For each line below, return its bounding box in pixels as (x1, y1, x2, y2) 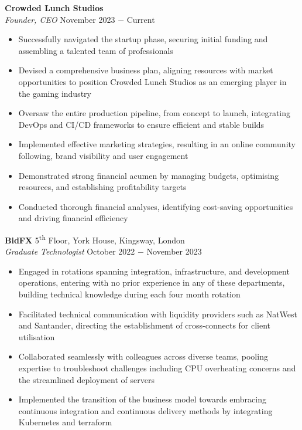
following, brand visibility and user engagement (18, 149, 188, 161)
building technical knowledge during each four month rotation (18, 287, 241, 300)
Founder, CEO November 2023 (5, 13, 115, 25)
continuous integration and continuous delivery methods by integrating (18, 404, 273, 417)
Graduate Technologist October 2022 (5, 245, 135, 258)
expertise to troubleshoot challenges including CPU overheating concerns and (18, 361, 296, 374)
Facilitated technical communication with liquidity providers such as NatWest (18, 307, 298, 320)
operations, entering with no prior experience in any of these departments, (18, 276, 285, 289)
